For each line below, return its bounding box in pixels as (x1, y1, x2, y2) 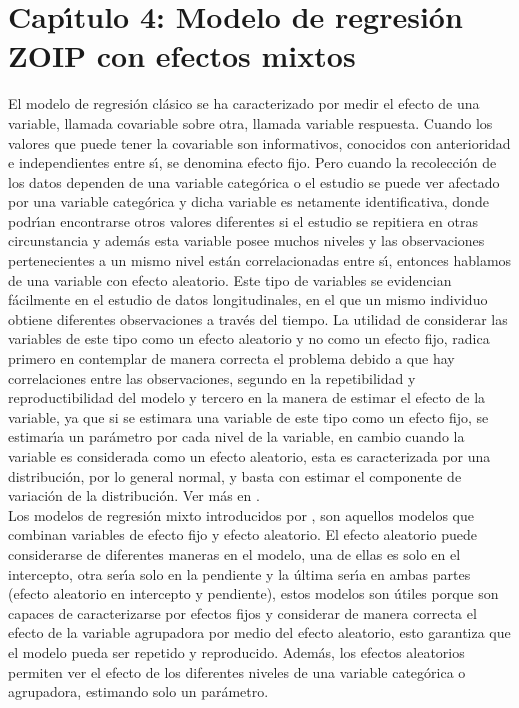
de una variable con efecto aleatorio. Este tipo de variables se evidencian (8, 269, 452, 290)
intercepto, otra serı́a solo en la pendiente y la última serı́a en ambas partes (8, 563, 471, 584)
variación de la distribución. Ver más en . (8, 485, 260, 506)
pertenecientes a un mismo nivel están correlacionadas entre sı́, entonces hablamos (8, 250, 512, 271)
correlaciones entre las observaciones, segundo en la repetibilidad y (8, 367, 416, 388)
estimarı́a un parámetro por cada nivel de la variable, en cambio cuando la (8, 426, 465, 447)
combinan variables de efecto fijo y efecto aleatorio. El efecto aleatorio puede (8, 524, 477, 545)
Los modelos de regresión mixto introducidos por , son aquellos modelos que (8, 504, 474, 525)
